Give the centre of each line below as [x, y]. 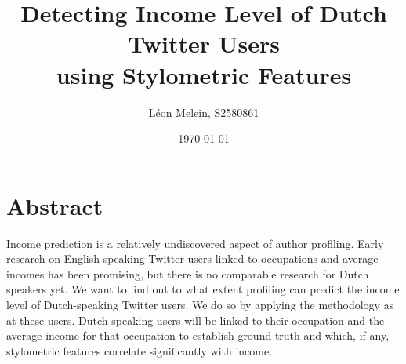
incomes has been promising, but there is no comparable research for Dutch [188, 273]
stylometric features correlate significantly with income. [140, 350]
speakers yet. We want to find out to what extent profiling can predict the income [203, 289]
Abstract [55, 205]
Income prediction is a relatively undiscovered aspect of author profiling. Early [195, 243]
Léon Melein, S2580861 [204, 112]
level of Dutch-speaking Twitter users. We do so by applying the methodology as [200, 304]
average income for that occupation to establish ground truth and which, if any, [198, 335]
